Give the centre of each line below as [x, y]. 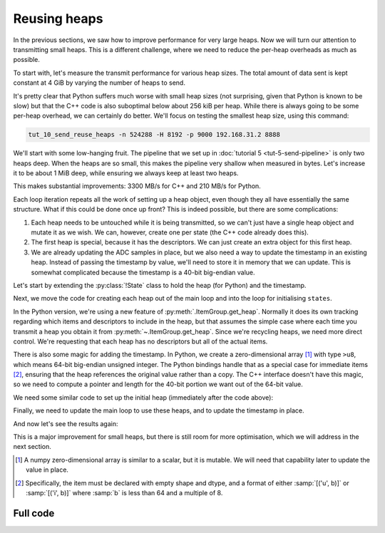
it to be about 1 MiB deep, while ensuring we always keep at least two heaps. [126, 173]
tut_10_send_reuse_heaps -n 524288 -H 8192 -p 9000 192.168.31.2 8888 [154, 135]
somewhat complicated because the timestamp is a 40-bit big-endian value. [143, 272]
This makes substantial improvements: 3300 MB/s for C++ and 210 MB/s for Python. [137, 186]
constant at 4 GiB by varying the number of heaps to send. [99, 83]
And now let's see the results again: [66, 423]
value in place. [47, 470]
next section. [32, 447]
